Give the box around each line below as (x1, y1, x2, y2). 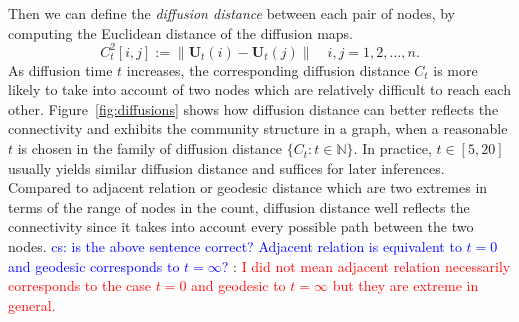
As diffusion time (8, 59, 113, 80)
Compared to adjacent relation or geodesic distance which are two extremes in (8, 177, 488, 198)
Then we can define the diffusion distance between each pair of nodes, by (8, 3, 455, 23)
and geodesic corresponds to (8, 255, 180, 276)
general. (8, 294, 56, 315)
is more (433, 59, 478, 80)
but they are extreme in (332, 275, 479, 296)
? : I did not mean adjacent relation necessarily (221, 255, 511, 276)
